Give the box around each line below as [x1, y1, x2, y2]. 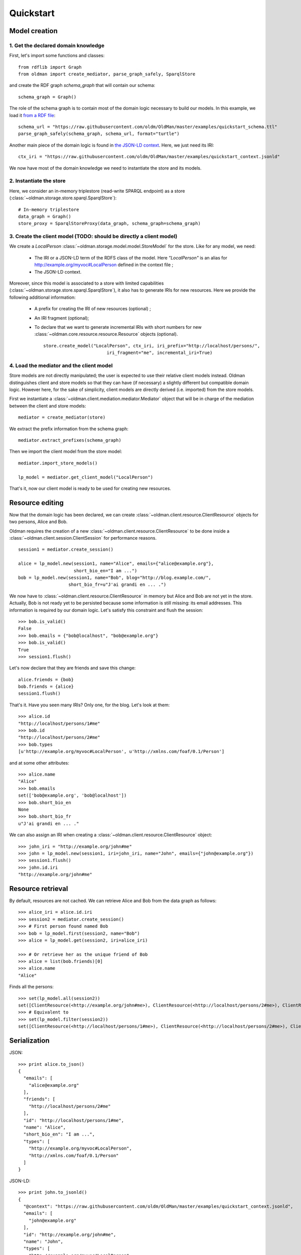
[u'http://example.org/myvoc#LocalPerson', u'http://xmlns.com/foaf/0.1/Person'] [18, 748, 225, 755]
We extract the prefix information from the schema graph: [9, 426, 129, 432]
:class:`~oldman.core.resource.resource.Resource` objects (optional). [34, 331, 178, 337]
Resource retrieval [9, 884, 68, 893]
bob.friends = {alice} [18, 684, 74, 690]
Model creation [9, 27, 58, 35]
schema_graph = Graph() [18, 94, 77, 100]
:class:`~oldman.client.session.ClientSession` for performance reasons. [9, 535, 157, 541]
